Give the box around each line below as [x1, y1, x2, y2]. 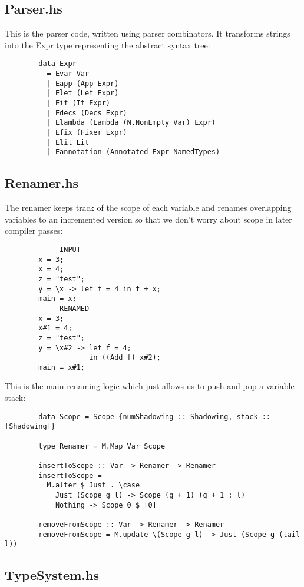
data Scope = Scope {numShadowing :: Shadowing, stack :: [38, 412, 271, 421]
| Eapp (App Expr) [47, 79, 119, 88]
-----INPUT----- [38, 245, 102, 254]
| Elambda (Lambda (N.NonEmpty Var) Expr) [47, 118, 216, 127]
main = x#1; [38, 363, 85, 372]
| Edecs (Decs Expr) [47, 108, 127, 117]
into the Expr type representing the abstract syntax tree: [5, 38, 210, 51]
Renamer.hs [5, 174, 79, 192]
